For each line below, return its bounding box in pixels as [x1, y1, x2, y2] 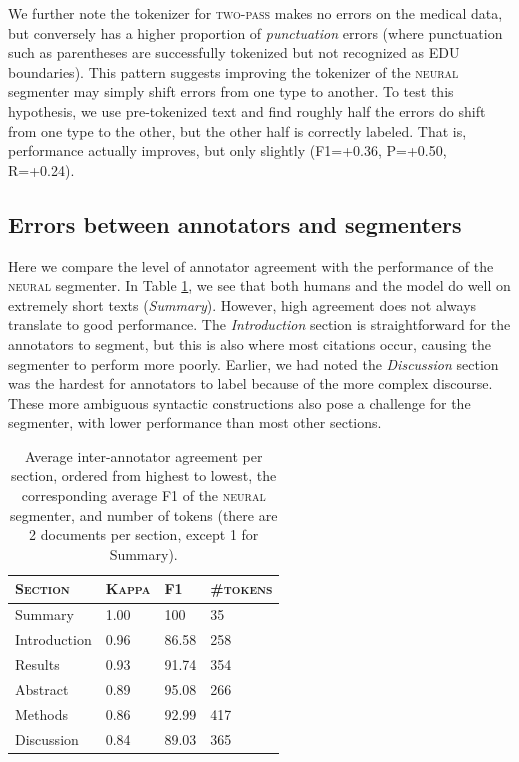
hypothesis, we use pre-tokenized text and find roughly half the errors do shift [8, 100, 486, 121]
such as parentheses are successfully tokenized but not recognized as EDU [8, 42, 460, 63]
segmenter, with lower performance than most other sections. [8, 412, 382, 433]
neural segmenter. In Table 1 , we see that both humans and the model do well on [8, 275, 511, 296]
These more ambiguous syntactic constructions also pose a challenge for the [8, 392, 471, 413]
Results [15, 653, 60, 674]
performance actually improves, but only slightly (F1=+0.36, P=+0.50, [8, 140, 447, 161]
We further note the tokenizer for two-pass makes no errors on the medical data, [8, 3, 503, 23]
